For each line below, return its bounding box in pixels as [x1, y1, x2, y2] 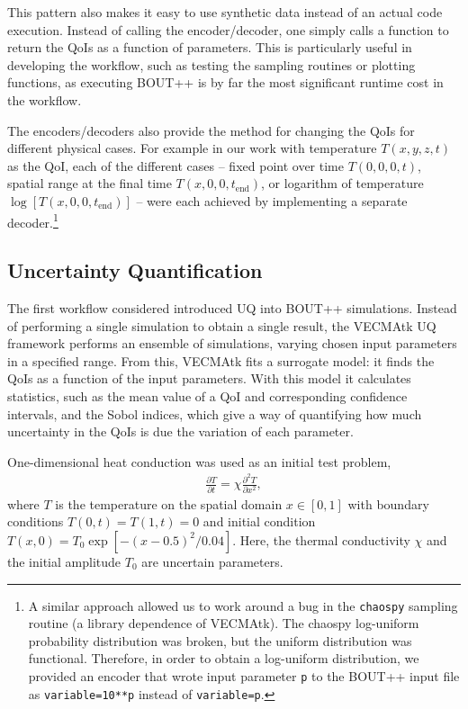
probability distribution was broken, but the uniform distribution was [28, 631, 412, 650]
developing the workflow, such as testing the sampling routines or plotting [7, 55, 416, 74]
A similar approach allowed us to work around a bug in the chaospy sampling [28, 596, 458, 615]
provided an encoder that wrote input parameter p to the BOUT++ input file [28, 666, 460, 685]
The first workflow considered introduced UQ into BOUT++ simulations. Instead [7, 298, 457, 317]
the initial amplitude [7, 552, 121, 570]
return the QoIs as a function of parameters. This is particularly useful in [7, 38, 412, 57]
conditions [7, 512, 64, 531]
